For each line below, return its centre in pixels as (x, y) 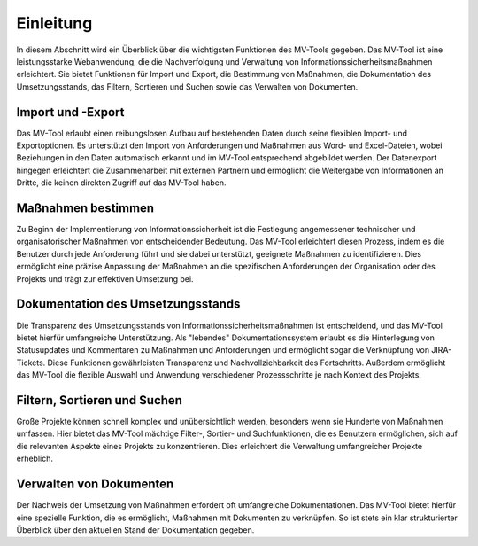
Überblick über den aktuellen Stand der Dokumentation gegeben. (135, 530)
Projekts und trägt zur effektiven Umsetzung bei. (105, 278)
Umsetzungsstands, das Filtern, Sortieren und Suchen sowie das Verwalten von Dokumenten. (187, 86)
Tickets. (31, 363)
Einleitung (54, 23)
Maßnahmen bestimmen (85, 208)
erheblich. (35, 459)
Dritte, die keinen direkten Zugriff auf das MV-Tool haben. (121, 183)
